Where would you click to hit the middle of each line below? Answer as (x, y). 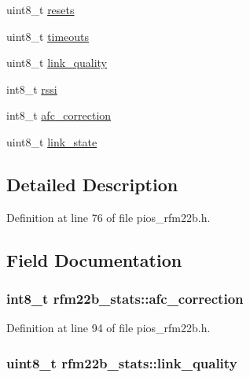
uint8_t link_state (52, 141)
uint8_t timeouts (48, 36)
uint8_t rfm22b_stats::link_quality (122, 362)
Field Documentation (94, 259)
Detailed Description (92, 184)
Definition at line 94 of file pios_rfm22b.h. (108, 328)
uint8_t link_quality (57, 63)
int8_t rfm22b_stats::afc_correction (125, 299)
